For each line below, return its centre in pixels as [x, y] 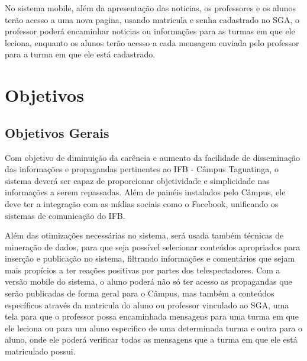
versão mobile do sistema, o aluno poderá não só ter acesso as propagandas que [148, 281]
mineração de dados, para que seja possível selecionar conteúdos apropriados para [153, 246]
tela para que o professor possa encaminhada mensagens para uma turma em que [152, 316]
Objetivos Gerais [57, 132]
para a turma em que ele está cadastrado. [80, 54]
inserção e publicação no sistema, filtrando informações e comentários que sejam [150, 258]
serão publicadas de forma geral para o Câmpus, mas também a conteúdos [140, 293]
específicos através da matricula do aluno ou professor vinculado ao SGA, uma [147, 304]
